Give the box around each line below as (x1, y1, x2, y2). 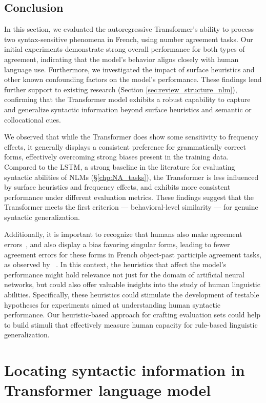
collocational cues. (4, 114, 61, 125)
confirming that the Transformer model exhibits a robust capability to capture (4, 94, 251, 105)
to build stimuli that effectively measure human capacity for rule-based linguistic (4, 319, 258, 330)
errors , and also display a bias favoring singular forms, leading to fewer (4, 239, 230, 250)
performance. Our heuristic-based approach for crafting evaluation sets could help (4, 309, 260, 320)
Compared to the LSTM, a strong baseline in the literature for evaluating (4, 161, 235, 172)
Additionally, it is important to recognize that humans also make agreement (4, 229, 242, 239)
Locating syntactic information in (4, 359, 245, 380)
